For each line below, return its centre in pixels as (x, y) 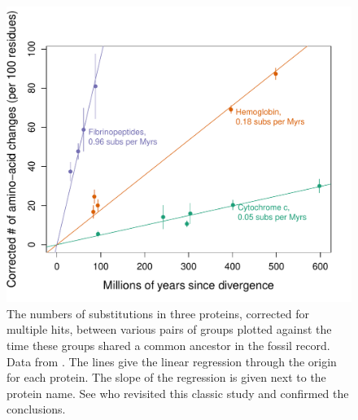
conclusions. (36, 409)
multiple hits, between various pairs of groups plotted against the (169, 329)
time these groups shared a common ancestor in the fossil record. (168, 345)
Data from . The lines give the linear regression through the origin (172, 361)
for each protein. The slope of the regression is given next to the (166, 377)
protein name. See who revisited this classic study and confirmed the (178, 393)
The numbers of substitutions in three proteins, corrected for (158, 313)
